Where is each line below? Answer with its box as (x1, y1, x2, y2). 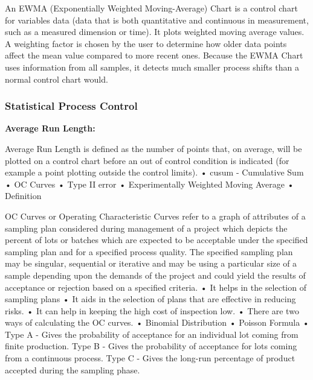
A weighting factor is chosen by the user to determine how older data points (5, 37, 287, 49)
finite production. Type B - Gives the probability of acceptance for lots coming (5, 340, 297, 352)
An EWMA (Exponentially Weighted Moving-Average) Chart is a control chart (5, 2, 298, 14)
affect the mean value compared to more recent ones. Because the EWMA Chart (5, 49, 303, 62)
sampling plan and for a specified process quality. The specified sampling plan (5, 245, 293, 258)
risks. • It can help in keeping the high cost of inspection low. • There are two (5, 304, 299, 317)
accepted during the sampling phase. (5, 363, 140, 376)
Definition (5, 189, 42, 202)
